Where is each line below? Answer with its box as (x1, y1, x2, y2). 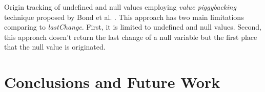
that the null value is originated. (4, 41, 106, 52)
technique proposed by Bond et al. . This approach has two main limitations (4, 11, 244, 22)
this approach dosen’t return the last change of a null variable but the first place (4, 31, 257, 42)
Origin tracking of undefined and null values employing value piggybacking (4, 2, 236, 12)
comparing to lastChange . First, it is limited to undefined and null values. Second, (4, 21, 261, 32)
